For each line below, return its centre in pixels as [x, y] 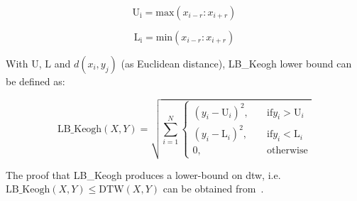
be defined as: [35, 81]
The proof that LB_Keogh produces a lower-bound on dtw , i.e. [143, 174]
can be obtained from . [213, 189]
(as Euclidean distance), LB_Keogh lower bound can [236, 63]
